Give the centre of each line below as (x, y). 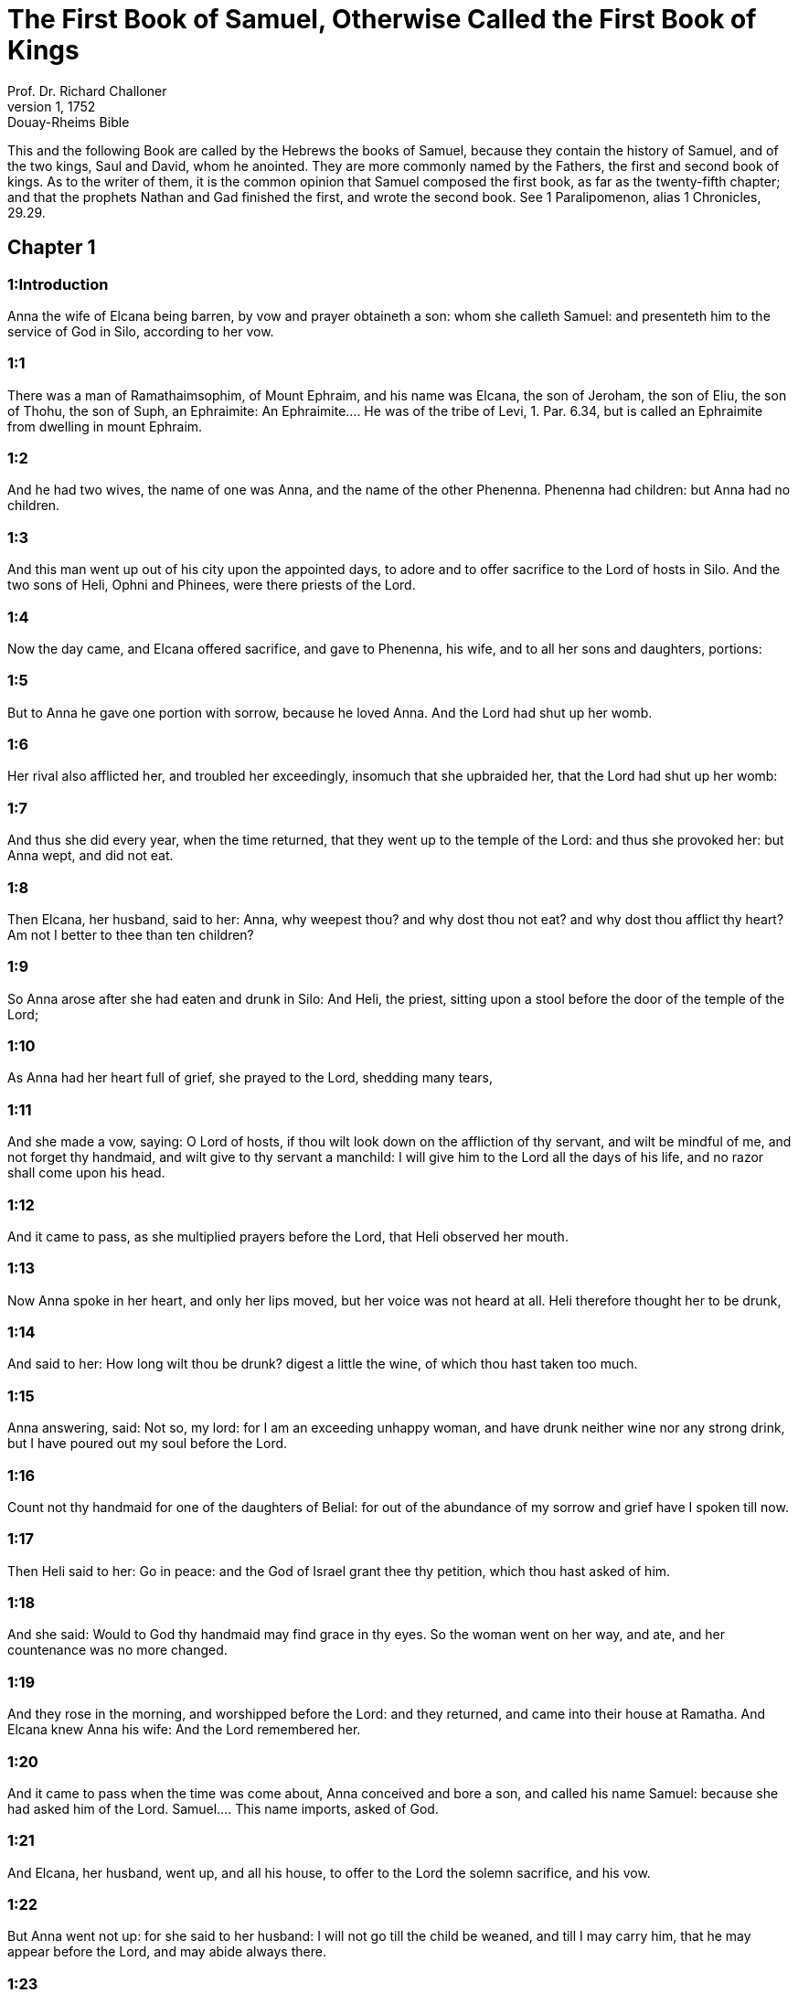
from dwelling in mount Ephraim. (105, 426)
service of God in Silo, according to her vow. (141, 331)
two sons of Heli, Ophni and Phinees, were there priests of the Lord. (212, 585)
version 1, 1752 (52, 106)
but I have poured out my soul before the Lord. (148, 1444)
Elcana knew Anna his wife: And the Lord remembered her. (184, 1730)
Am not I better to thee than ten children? (131, 934)
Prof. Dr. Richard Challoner (87, 91)
